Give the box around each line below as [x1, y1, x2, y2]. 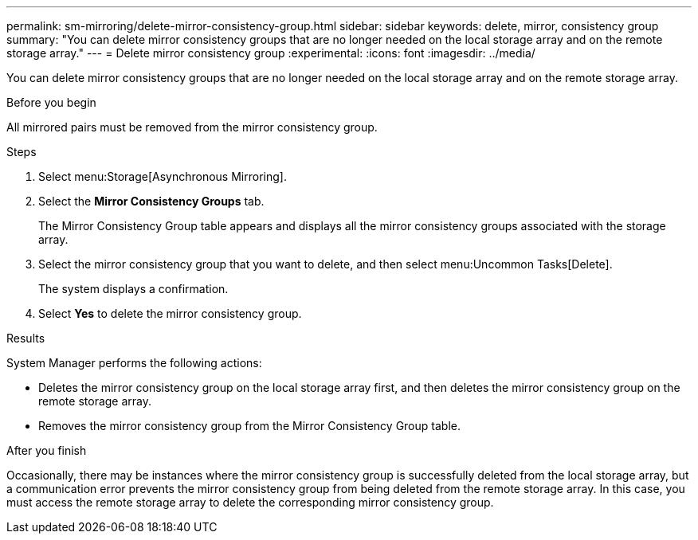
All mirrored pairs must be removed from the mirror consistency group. [6, 120, 378, 134]
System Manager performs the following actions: [6, 356, 262, 370]
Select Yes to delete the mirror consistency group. [38, 307, 302, 320]
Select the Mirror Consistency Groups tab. [38, 194, 265, 208]
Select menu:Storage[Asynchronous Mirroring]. [38, 170, 287, 183]
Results [6, 331, 45, 345]
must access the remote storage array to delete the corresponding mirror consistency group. [6, 495, 494, 509]
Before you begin [6, 96, 96, 109]
